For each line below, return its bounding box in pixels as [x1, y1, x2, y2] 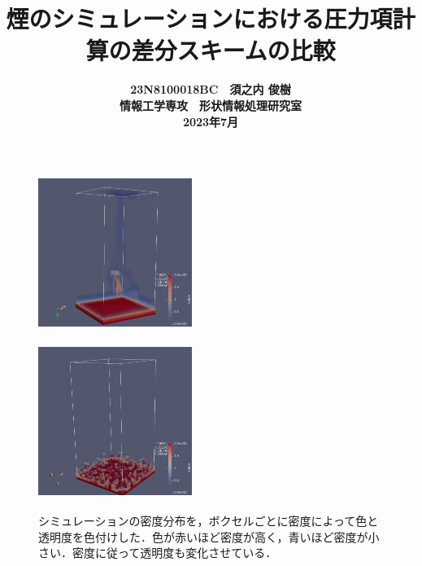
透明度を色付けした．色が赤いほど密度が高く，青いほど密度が [38, 528, 368, 545]
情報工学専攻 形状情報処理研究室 [120, 96, 302, 113]
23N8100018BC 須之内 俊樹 [130, 81, 291, 98]
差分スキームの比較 [131, 33, 336, 67]
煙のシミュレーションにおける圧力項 [6, 2, 393, 35]
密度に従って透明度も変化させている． [72, 544, 277, 561]
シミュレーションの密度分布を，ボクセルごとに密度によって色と [38, 512, 379, 529]
